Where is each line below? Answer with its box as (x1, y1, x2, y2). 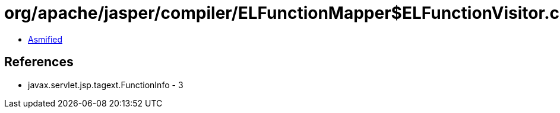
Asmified (28, 34, 63, 44)
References (4, 54, 74, 70)
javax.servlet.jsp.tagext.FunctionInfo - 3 (28, 79, 183, 90)
